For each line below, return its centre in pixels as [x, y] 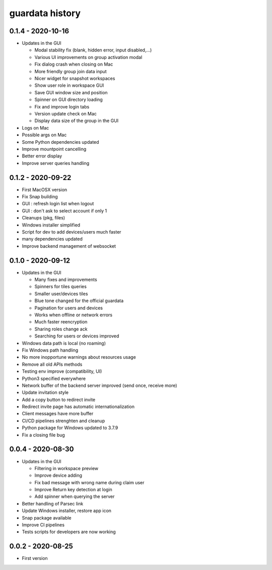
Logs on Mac [36, 128]
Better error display [42, 156]
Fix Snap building [40, 196]
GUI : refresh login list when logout [58, 204]
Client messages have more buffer [58, 414]
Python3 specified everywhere [54, 378]
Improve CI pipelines [43, 525]
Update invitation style [45, 392]
